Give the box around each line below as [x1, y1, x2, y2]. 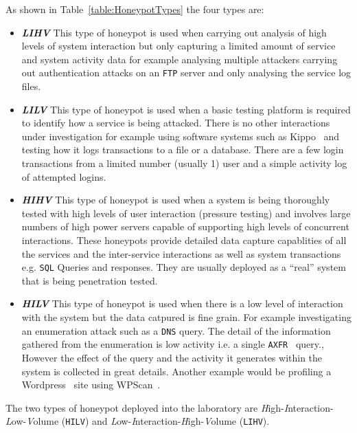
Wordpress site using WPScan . [21, 377, 161, 392]
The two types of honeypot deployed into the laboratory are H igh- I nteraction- [5, 400, 334, 414]
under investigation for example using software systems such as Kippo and [21, 129, 340, 143]
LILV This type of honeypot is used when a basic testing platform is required [21, 102, 351, 116]
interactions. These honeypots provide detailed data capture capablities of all [21, 232, 347, 247]
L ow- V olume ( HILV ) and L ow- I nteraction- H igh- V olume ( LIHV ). [5, 414, 270, 428]
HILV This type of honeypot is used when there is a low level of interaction [21, 296, 343, 311]
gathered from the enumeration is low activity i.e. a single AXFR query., [21, 337, 324, 351]
